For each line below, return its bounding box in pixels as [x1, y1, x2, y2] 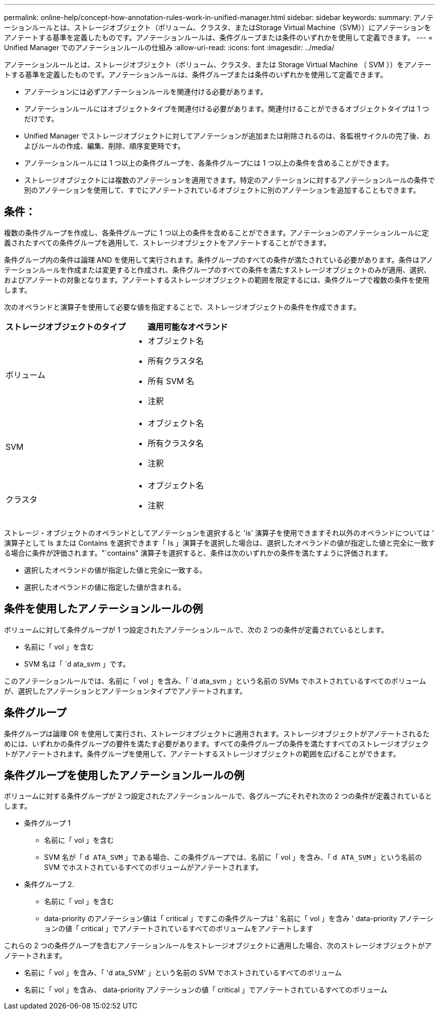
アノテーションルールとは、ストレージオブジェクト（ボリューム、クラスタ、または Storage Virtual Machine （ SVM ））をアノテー [4, 60, 431, 69]
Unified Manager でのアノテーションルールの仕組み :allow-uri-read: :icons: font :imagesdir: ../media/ [4, 43, 334, 52]
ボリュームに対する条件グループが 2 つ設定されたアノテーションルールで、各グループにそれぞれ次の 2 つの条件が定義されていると [4, 792, 432, 801]
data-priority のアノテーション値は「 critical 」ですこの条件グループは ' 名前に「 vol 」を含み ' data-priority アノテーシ [44, 914, 433, 923]
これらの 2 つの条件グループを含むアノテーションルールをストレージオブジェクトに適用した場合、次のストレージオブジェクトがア [4, 941, 432, 950]
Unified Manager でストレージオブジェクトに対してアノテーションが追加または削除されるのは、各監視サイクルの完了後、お [24, 132, 430, 140]
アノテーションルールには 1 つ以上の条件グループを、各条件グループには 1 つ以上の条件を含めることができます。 [24, 159, 393, 167]
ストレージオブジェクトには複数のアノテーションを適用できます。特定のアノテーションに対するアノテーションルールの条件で [24, 176, 435, 184]
